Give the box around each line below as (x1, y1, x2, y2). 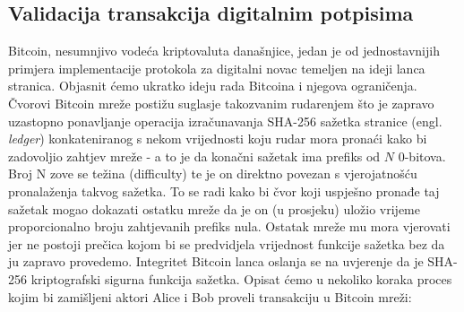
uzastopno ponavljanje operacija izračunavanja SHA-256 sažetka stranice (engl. (8, 111, 443, 130)
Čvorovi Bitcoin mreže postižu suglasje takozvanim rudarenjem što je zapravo (8, 93, 434, 112)
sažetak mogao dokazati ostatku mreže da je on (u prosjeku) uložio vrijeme (8, 199, 420, 218)
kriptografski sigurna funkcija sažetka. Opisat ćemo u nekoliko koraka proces (30, 269, 452, 288)
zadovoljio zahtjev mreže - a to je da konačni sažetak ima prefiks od (8, 146, 381, 165)
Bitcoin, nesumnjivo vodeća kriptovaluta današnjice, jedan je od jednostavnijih (8, 41, 440, 60)
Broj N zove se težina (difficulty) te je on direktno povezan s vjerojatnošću (8, 164, 417, 183)
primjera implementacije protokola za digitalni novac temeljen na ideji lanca (8, 58, 425, 77)
